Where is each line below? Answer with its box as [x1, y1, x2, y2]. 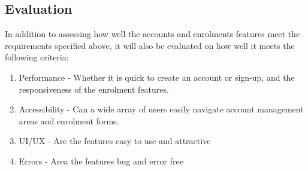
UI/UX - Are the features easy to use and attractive [19, 135, 211, 147]
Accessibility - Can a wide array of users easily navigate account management [19, 103, 304, 115]
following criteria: [5, 51, 69, 63]
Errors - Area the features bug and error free [19, 154, 183, 167]
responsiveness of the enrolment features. [19, 83, 169, 95]
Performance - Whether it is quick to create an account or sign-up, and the [19, 71, 295, 83]
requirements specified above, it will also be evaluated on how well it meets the [5, 39, 295, 51]
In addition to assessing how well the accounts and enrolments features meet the [5, 28, 300, 40]
